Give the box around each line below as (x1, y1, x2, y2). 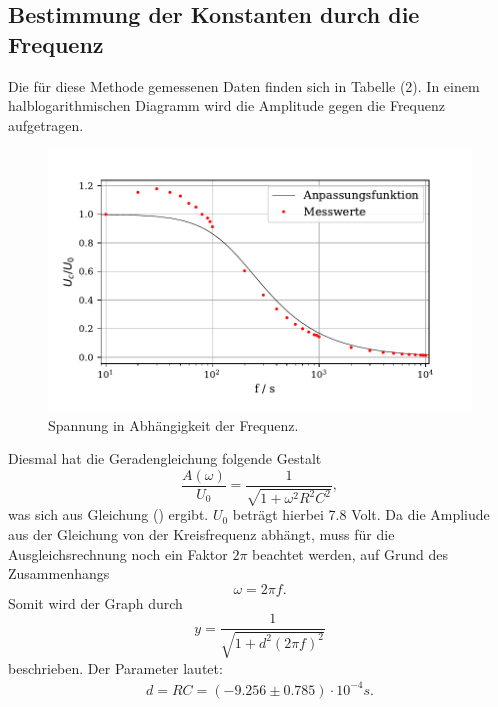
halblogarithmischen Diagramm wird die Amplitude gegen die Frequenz (8, 95, 445, 116)
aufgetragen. (8, 114, 84, 135)
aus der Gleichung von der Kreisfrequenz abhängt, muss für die (8, 524, 395, 545)
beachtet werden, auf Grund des (252, 543, 448, 564)
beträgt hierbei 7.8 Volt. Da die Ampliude (232, 504, 490, 525)
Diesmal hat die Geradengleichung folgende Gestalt (8, 448, 322, 469)
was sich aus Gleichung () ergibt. (8, 504, 209, 525)
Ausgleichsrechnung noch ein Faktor (8, 543, 228, 564)
